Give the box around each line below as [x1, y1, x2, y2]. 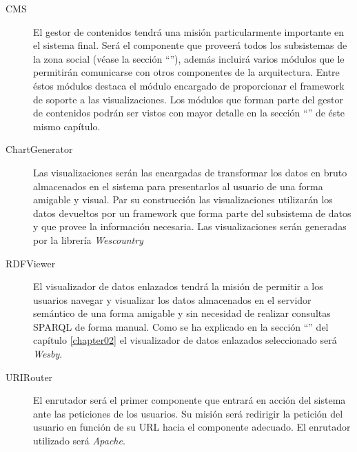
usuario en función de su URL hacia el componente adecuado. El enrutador [33, 420, 351, 434]
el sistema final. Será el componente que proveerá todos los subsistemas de [33, 38, 347, 52]
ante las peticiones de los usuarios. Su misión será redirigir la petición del [33, 406, 343, 420]
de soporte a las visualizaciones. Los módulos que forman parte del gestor [33, 92, 344, 106]
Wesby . [33, 347, 63, 361]
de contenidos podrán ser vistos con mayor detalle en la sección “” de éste [33, 105, 345, 120]
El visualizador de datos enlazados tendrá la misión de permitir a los [33, 279, 323, 294]
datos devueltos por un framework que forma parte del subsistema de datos [33, 205, 351, 220]
